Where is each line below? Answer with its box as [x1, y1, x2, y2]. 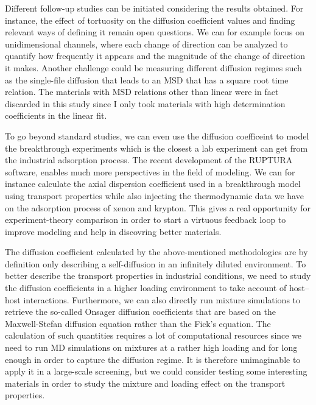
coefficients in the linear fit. [5, 109, 107, 122]
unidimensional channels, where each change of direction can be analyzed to [5, 37, 288, 50]
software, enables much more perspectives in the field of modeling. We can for [5, 165, 295, 178]
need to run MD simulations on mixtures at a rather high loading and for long [5, 341, 298, 354]
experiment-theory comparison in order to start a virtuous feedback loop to [5, 213, 286, 226]
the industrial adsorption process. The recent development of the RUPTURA [5, 153, 293, 166]
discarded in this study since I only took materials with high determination [5, 97, 286, 110]
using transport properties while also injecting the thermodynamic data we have [5, 189, 304, 202]
